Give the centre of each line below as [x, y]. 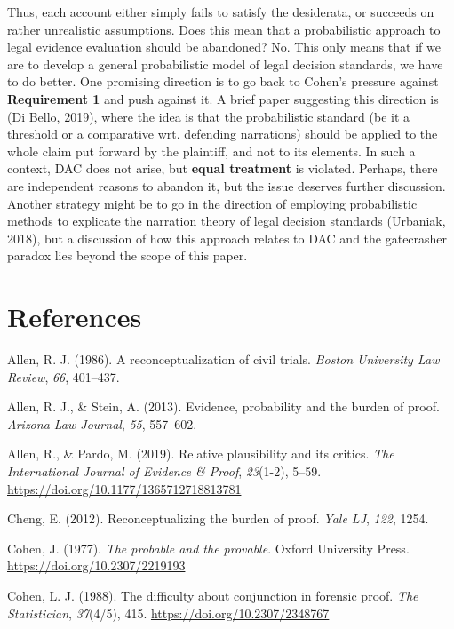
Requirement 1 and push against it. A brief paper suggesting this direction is [223, 98]
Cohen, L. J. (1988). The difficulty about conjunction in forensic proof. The [213, 595]
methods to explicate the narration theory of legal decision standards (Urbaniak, [227, 221]
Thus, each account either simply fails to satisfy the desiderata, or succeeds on [221, 12]
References [75, 317]
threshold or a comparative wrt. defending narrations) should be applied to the [223, 134]
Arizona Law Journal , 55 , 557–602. [102, 423]
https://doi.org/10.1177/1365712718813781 [124, 488]
